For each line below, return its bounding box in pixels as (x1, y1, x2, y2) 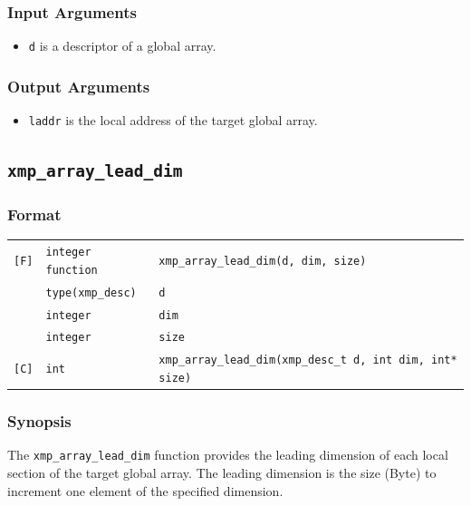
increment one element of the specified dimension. (7, 481, 284, 500)
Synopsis (7, 410, 72, 433)
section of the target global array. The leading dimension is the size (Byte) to (7, 463, 437, 482)
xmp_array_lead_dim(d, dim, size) (159, 254, 367, 268)
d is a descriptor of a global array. (28, 36, 216, 55)
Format (7, 203, 62, 226)
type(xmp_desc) (45, 286, 137, 299)
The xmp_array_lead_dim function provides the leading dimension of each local (7, 445, 448, 464)
